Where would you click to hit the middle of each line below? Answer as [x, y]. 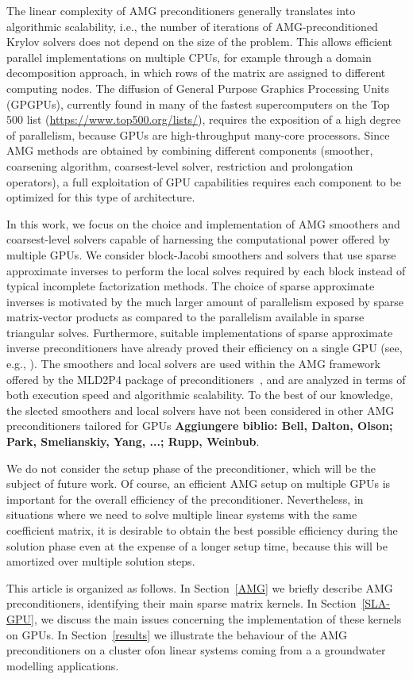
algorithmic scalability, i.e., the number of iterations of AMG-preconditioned [192, 26]
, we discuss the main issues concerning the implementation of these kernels [218, 618]
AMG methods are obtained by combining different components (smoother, [190, 150]
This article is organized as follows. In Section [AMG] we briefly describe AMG [200, 587]
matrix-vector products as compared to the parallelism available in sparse [185, 317]
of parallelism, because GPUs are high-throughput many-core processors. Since [198, 134]
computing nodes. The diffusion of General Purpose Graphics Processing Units [198, 88]
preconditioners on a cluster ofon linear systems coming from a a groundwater [196, 650]
